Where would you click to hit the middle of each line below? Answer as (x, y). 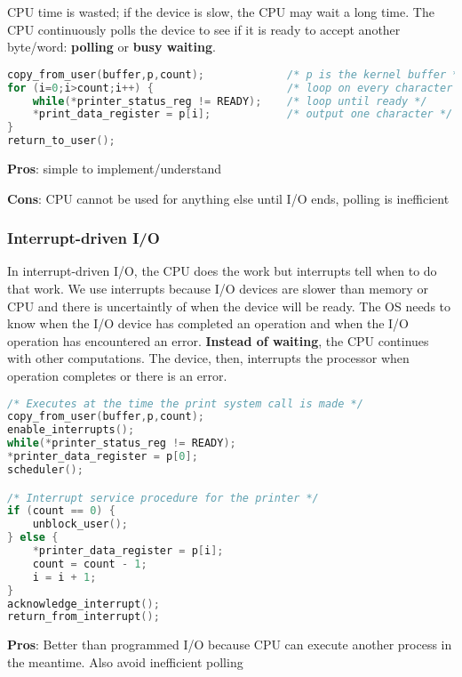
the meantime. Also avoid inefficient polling (125, 661)
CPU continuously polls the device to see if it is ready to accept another (204, 29)
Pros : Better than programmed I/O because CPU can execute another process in (230, 645)
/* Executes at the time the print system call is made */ (185, 403)
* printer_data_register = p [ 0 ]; (103, 457)
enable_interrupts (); (71, 430)
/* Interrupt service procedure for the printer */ (163, 498)
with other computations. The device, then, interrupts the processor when (208, 358)
